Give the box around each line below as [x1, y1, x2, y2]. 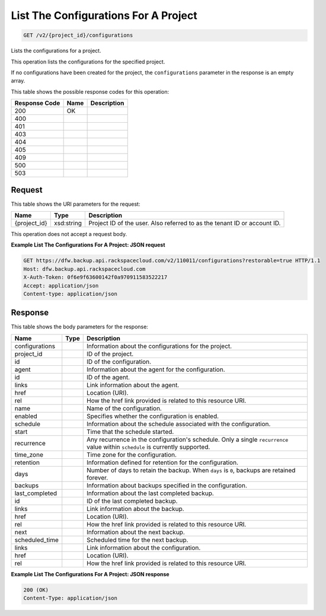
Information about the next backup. [87, 528, 185, 536]
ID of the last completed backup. [87, 497, 178, 505]
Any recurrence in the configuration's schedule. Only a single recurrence [87, 435, 289, 443]
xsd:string [54, 219, 82, 227]
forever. [87, 473, 108, 481]
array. [11, 77, 25, 84]
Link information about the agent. [87, 381, 180, 389]
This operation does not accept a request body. [11, 230, 127, 237]
